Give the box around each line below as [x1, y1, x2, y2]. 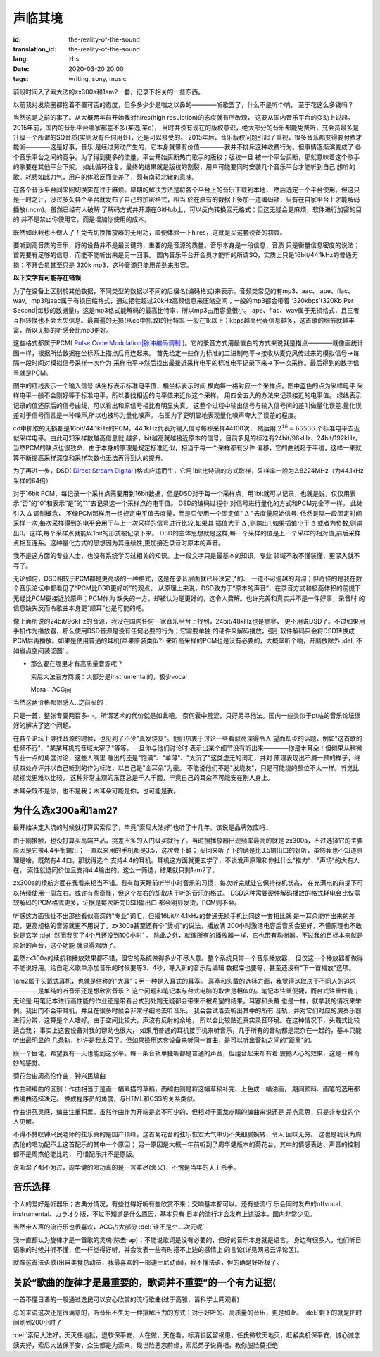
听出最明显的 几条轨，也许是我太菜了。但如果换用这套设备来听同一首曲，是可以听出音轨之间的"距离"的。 [13, 1036, 317, 1044]
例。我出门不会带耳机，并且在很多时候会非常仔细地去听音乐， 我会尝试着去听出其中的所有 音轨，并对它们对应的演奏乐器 [13, 1006, 362, 1015]
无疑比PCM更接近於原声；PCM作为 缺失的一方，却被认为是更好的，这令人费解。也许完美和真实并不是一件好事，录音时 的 [13, 594, 365, 602]
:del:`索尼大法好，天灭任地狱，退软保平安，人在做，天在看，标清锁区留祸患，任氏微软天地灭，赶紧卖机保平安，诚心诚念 [13, 1331, 360, 1339]
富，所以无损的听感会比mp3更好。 [13, 326, 113, 335]
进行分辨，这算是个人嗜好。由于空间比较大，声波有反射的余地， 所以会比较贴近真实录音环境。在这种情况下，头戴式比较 [13, 1016, 360, 1024]
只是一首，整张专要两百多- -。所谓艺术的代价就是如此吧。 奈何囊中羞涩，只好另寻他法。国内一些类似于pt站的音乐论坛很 [13, 711, 361, 719]
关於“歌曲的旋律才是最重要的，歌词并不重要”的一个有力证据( [13, 1277, 277, 1289]
